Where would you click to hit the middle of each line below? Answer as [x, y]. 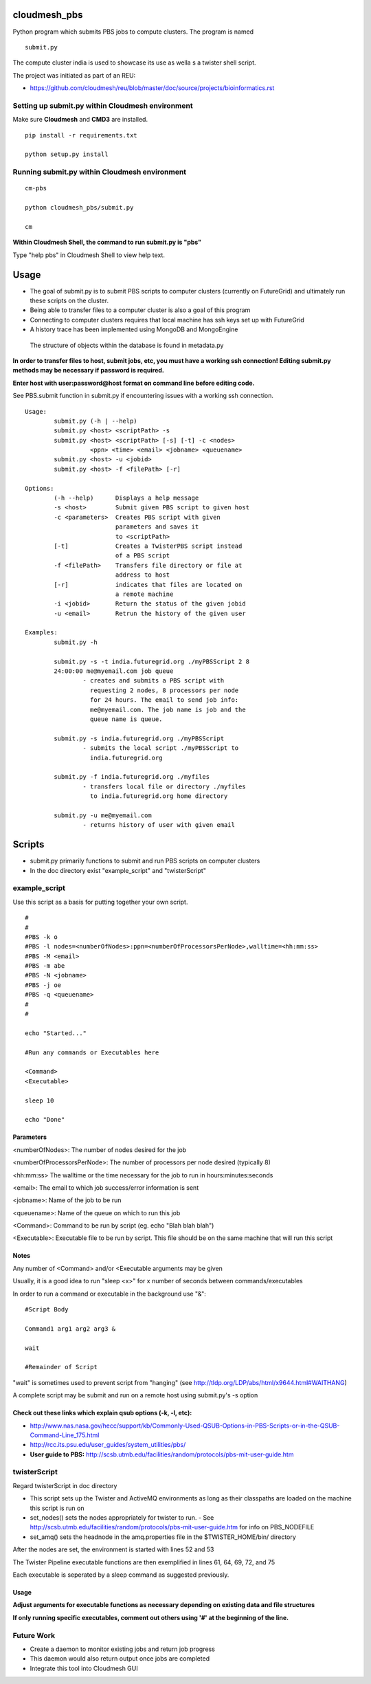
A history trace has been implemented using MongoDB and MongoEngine [134, 329]
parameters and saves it [157, 527]
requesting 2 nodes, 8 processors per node [164, 690]
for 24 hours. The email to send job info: [164, 700]
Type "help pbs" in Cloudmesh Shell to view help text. [89, 255]
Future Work [34, 1635]
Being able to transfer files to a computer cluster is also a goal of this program [140, 310]
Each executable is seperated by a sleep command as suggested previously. [121, 1575]
